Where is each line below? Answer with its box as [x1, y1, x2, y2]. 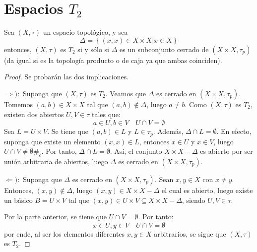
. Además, [153, 126, 184, 136]
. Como [185, 99, 207, 109]
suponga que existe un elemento [4, 136, 101, 146]
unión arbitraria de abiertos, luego [4, 156, 108, 166]
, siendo [182, 194, 205, 205]
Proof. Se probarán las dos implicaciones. [4, 71, 129, 82]
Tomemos [4, 99, 33, 109]
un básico [4, 194, 33, 205]
